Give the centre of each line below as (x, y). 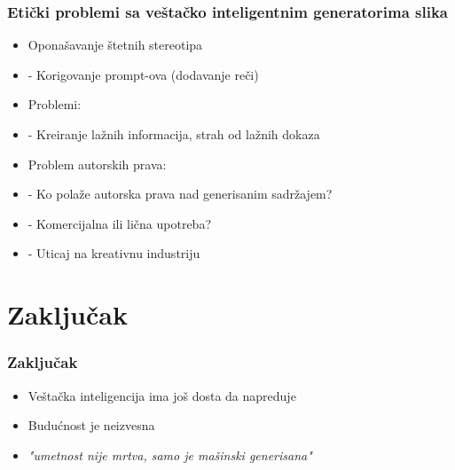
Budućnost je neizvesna (91, 425)
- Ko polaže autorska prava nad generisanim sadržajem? (180, 194)
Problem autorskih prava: (97, 164)
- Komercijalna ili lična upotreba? (120, 223)
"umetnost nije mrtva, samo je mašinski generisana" (170, 454)
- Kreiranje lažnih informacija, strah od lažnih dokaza (174, 134)
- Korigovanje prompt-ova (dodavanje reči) (143, 74)
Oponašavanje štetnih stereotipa (115, 45)
